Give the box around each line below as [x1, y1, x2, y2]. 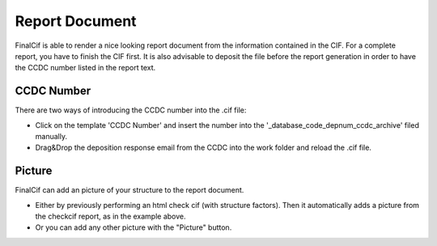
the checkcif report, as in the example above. [35, 211, 186, 222]
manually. [35, 132, 68, 142]
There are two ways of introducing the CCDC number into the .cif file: [15, 105, 247, 115]
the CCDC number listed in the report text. [15, 63, 156, 73]
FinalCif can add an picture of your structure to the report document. [15, 185, 244, 195]
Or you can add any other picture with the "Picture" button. [35, 223, 232, 232]
